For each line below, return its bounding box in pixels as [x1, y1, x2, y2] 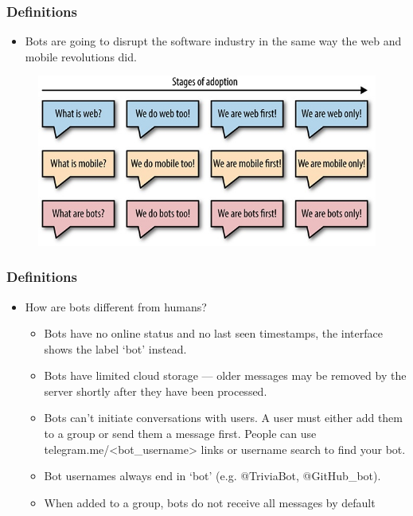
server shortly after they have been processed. [44, 382, 267, 399]
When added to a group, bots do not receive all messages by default [44, 494, 376, 510]
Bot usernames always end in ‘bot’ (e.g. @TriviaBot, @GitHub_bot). [44, 467, 381, 484]
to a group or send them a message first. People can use [44, 425, 317, 442]
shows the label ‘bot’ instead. [44, 340, 187, 357]
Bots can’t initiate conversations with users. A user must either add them [44, 409, 403, 426]
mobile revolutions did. [25, 48, 137, 64]
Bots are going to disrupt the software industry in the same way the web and [25, 33, 402, 49]
